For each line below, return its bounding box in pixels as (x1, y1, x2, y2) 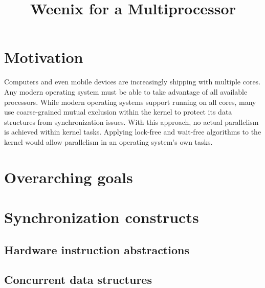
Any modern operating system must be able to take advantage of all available (4, 86, 248, 97)
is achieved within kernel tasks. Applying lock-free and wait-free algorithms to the (4, 126, 261, 137)
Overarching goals (4, 166, 133, 187)
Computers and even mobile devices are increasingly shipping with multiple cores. (4, 76, 261, 87)
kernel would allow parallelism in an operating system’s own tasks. (4, 136, 213, 147)
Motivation (4, 47, 83, 68)
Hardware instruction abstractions (4, 241, 189, 257)
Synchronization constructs (4, 207, 199, 228)
